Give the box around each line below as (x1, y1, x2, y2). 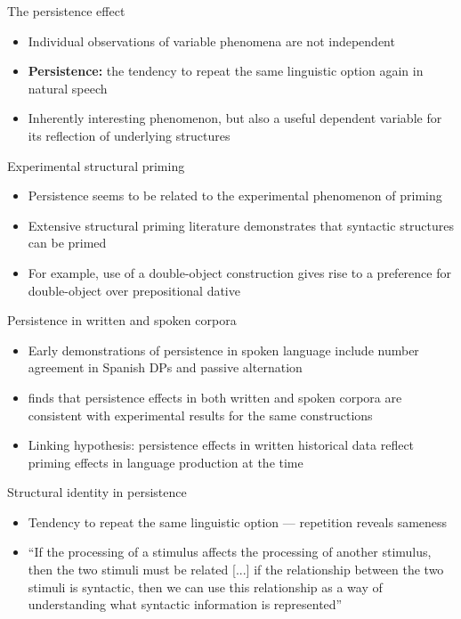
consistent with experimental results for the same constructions (28, 405, 373, 424)
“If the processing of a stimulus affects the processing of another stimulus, (28, 542, 432, 561)
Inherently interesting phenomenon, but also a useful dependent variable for (28, 109, 442, 127)
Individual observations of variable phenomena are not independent (28, 31, 395, 50)
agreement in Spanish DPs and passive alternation (28, 358, 303, 377)
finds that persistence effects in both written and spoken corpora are (28, 387, 402, 406)
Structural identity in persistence (7, 483, 187, 501)
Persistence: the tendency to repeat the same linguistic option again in (28, 61, 424, 80)
